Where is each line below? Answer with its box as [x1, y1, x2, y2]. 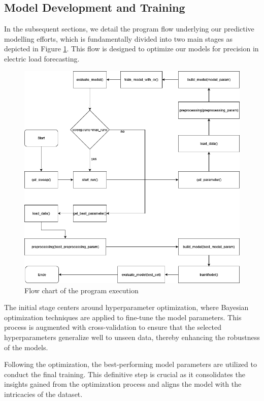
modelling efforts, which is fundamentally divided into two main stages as [4, 33, 233, 44]
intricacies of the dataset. [4, 388, 83, 399]
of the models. [4, 342, 48, 352]
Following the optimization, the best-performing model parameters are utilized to [4, 359, 257, 369]
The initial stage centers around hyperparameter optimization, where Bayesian [4, 302, 249, 313]
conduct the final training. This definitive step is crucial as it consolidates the [4, 368, 245, 379]
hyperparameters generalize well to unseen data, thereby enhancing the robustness [4, 331, 260, 342]
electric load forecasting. [4, 53, 80, 64]
